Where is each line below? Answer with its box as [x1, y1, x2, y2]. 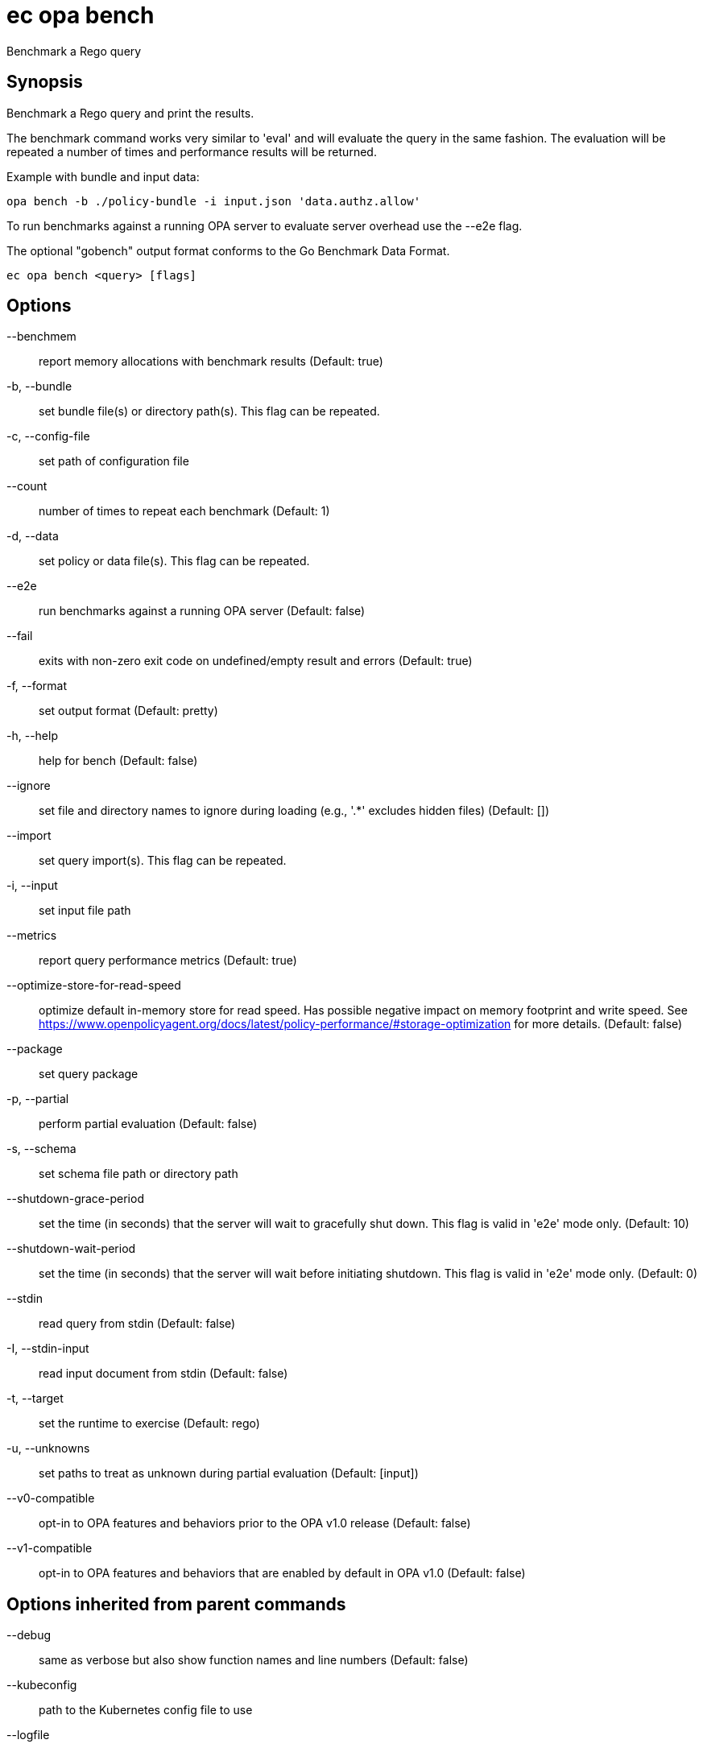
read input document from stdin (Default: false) [39, 1366, 288, 1381]
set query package [39, 1067, 139, 1081]
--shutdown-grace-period [6, 1192, 144, 1206]
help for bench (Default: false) [39, 754, 198, 768]
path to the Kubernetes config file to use [39, 1703, 253, 1717]
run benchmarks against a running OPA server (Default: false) [39, 604, 366, 618]
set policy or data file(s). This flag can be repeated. [39, 554, 310, 568]
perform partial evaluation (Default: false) [39, 1117, 258, 1131]
